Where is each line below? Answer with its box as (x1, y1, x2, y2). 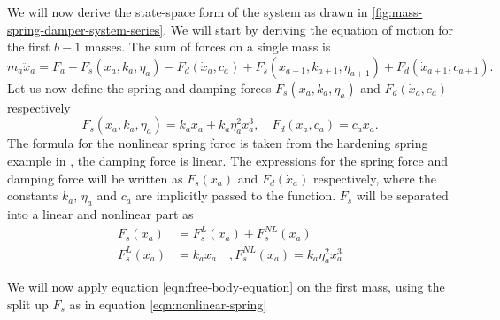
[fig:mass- (372, 3, 423, 20)
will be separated (356, 186, 449, 205)
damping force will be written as (7, 168, 183, 187)
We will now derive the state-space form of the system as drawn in (7, 3, 368, 20)
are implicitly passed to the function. (135, 186, 336, 205)
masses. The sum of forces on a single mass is (84, 37, 331, 56)
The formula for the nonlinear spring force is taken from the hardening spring (7, 134, 428, 152)
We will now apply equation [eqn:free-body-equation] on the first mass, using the (7, 277, 445, 296)
